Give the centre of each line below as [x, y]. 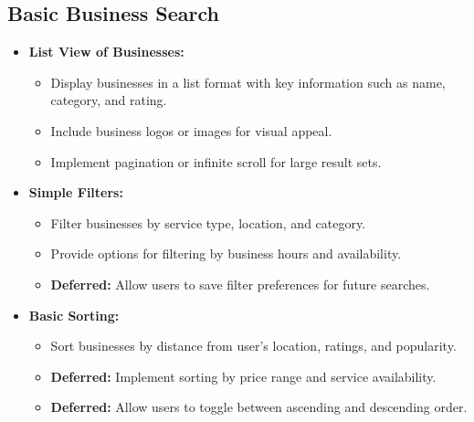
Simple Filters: [76, 192]
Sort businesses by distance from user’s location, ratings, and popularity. [253, 346]
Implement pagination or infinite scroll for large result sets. [216, 161]
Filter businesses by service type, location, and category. [208, 222]
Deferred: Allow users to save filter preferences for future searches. [240, 284]
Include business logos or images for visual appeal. [191, 130]
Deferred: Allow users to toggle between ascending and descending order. [259, 407]
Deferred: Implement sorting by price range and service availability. [243, 376]
